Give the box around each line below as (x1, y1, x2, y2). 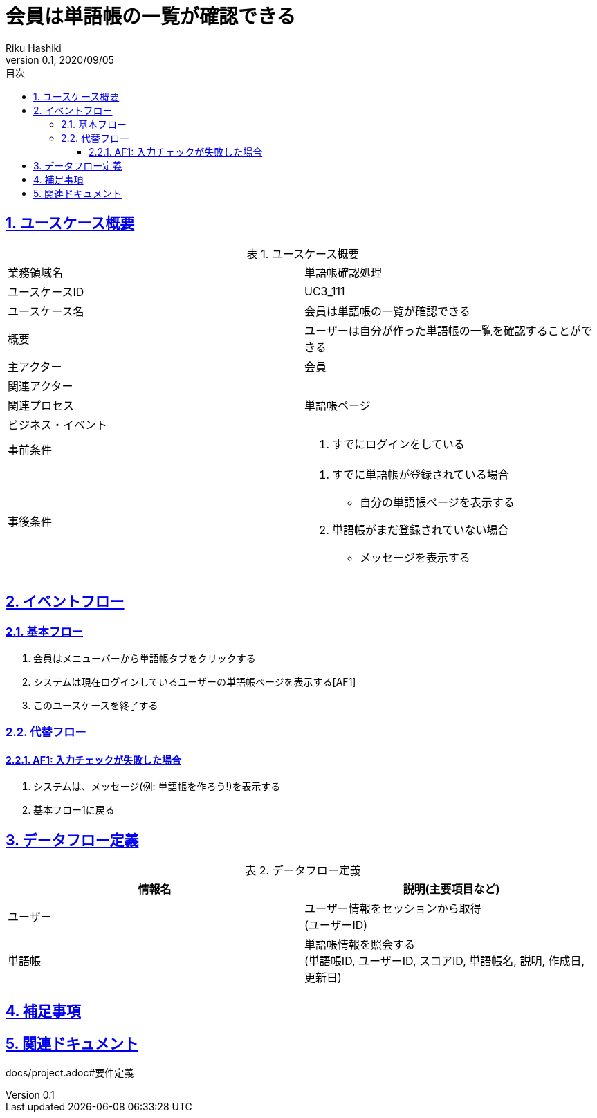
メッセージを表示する (360, 550, 470, 565)
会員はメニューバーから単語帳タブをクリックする (33, 652, 256, 664)
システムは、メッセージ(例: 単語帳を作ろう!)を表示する (33, 780, 281, 793)
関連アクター (8, 378, 73, 393)
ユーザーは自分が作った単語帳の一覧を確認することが (304, 323, 581, 338)
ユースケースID (8, 284, 84, 299)
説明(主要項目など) (403, 882, 500, 897)
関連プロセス (8, 398, 75, 412)
